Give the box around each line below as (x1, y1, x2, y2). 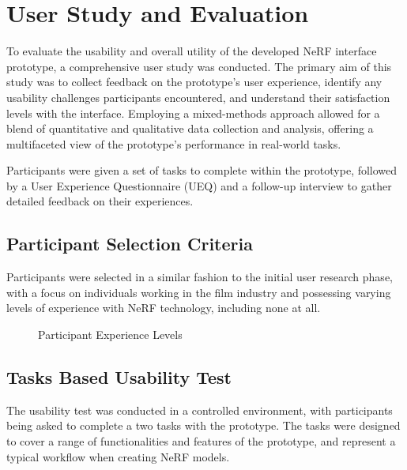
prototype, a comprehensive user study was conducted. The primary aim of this (6, 58, 392, 74)
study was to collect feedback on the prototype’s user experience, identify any (6, 73, 383, 90)
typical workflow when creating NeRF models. (6, 448, 230, 464)
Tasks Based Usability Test (6, 365, 232, 389)
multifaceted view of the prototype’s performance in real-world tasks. (6, 135, 341, 152)
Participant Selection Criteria (6, 231, 253, 256)
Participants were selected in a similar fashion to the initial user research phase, (6, 269, 393, 285)
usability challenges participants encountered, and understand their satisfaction (6, 88, 390, 105)
